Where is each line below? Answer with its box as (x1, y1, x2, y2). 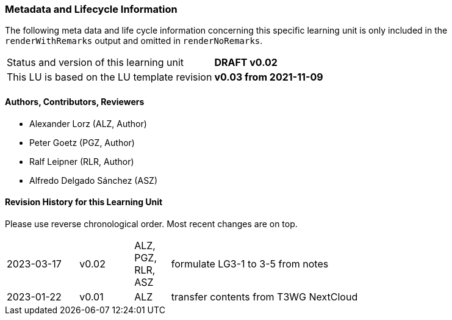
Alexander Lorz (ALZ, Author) (29, 118, 147, 129)
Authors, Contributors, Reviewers (5, 96, 145, 107)
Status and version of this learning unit (7, 56, 184, 69)
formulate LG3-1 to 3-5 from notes (171, 257, 329, 270)
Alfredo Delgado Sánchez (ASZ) (29, 175, 158, 186)
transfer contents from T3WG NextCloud (171, 290, 358, 303)
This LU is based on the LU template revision (7, 71, 212, 84)
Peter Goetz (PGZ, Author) (29, 137, 135, 148)
